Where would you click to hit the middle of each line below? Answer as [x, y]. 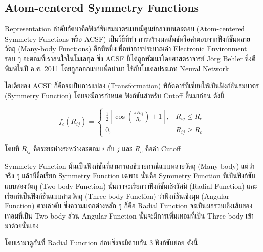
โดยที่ [12, 148]
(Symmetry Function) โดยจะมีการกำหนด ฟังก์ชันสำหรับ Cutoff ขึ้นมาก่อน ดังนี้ [115, 95]
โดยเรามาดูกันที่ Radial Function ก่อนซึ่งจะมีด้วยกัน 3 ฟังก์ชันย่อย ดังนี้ [101, 242]
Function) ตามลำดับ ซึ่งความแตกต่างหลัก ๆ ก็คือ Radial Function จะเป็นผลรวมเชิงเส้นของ [129, 206]
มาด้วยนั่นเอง [22, 225]
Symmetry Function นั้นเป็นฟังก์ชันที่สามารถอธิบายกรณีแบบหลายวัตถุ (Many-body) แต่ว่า [130, 166]
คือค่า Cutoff [163, 148]
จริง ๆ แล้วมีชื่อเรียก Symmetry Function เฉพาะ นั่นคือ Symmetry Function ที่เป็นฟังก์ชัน [130, 176]
